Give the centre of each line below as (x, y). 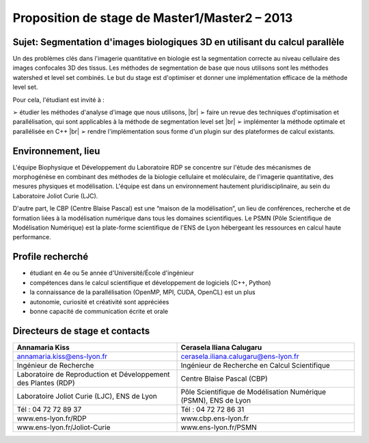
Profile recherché (51, 257)
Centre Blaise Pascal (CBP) (224, 378)
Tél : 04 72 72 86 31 (213, 409)
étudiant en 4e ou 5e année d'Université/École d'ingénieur (112, 273)
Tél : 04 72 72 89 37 (49, 409)
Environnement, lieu (56, 151)
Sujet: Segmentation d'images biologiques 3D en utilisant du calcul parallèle (178, 42)
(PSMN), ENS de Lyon (216, 400)
